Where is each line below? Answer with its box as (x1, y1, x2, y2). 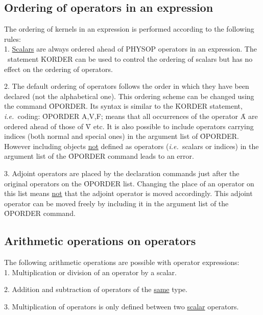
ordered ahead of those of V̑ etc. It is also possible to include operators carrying (4, 120, 254, 131)
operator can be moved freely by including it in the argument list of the (4, 198, 229, 208)
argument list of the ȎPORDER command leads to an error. (4, 151, 194, 161)
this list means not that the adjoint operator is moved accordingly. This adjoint (4, 188, 253, 199)
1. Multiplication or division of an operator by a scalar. (4, 266, 177, 277)
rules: (4, 33, 21, 44)
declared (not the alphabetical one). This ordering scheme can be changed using (4, 90, 254, 101)
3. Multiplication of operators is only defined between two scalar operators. (4, 301, 239, 311)
